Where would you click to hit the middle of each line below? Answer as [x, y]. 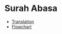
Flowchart [22, 26]
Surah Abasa [31, 8]
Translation [23, 22]
